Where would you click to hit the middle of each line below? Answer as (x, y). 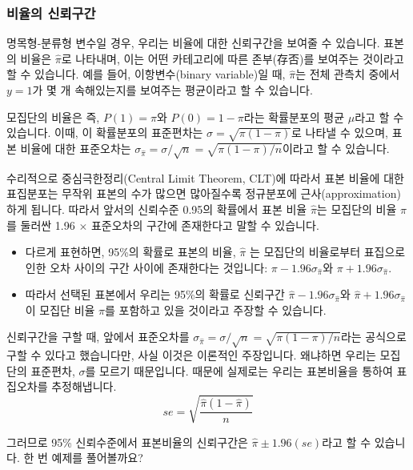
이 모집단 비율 (60, 309)
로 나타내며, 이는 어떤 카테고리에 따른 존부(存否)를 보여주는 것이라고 (233, 58)
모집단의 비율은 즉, (53, 116)
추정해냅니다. (84, 386)
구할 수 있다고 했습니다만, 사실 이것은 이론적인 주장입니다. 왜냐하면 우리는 (191, 355)
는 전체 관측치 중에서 (348, 74)
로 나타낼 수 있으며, (340, 133)
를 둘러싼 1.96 (41, 225)
